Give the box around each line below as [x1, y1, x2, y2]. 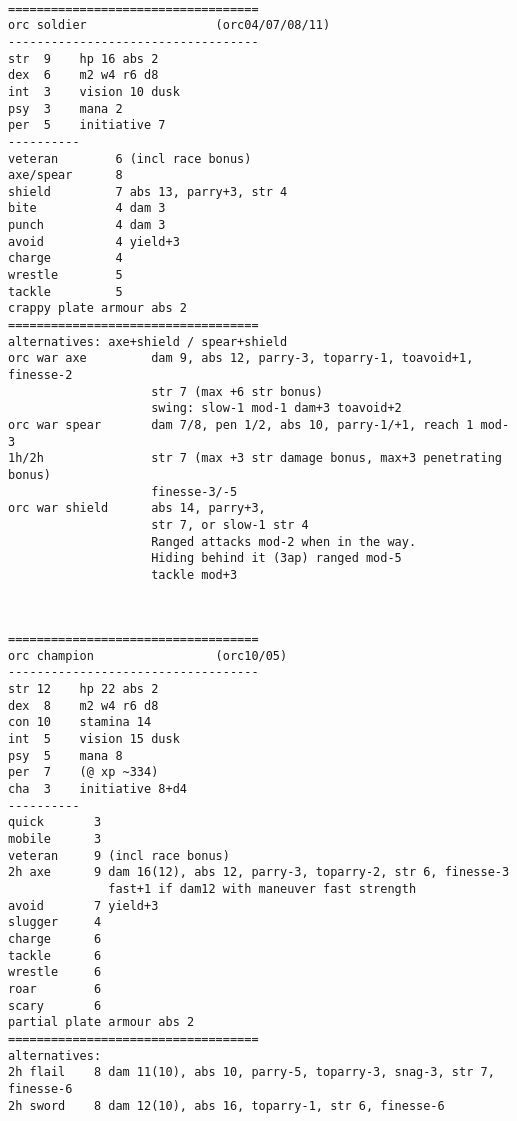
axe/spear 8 [8, 168, 123, 183]
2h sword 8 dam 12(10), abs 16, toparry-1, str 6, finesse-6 [8, 1098, 445, 1113]
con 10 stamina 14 [8, 715, 152, 730]
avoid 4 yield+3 [8, 234, 180, 249]
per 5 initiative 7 [8, 118, 166, 133]
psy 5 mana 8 [8, 748, 123, 763]
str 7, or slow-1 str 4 [151, 517, 309, 532]
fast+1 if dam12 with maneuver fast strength [108, 882, 417, 896]
